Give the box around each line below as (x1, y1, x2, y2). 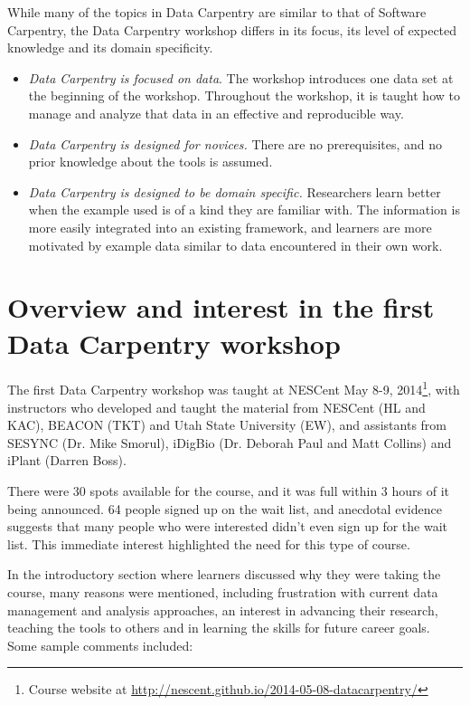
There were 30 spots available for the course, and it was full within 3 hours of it (7, 481, 450, 500)
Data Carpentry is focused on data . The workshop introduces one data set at (28, 68, 454, 87)
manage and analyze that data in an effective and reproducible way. (28, 103, 404, 122)
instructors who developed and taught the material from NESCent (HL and (7, 397, 426, 416)
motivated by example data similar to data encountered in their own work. (28, 235, 443, 254)
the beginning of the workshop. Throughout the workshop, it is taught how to (28, 86, 460, 105)
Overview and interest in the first (7, 289, 435, 326)
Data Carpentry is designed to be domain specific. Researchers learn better (28, 182, 441, 201)
